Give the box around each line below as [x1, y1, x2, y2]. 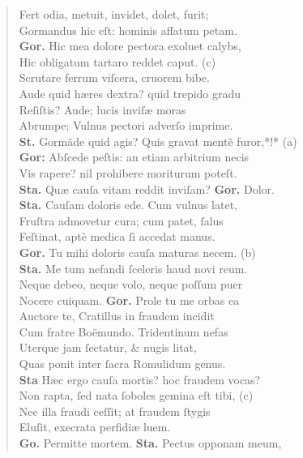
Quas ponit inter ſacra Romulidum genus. [19, 355, 226, 372]
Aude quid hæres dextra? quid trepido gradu [19, 84, 241, 101]
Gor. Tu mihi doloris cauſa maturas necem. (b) [19, 243, 256, 260]
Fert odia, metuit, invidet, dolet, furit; [19, 6, 209, 22]
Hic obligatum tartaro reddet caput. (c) [19, 53, 216, 70]
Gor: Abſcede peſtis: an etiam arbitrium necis [19, 148, 250, 165]
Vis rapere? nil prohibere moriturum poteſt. [19, 164, 237, 181]
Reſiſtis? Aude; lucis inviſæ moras [19, 101, 186, 118]
